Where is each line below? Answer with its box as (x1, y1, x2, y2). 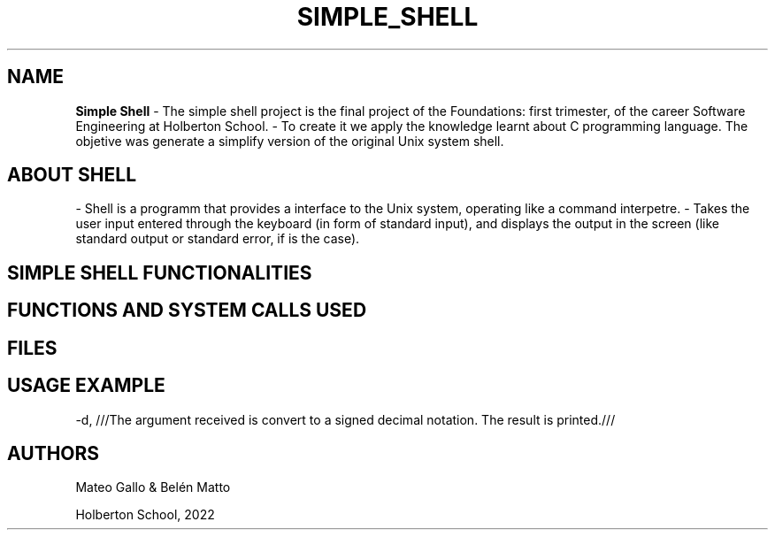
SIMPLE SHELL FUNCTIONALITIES (7, 261, 312, 284)
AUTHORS (7, 441, 100, 464)
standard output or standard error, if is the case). (75, 231, 360, 247)
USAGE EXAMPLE (7, 374, 165, 397)
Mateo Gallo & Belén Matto (75, 479, 231, 495)
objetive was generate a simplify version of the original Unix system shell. (75, 133, 504, 149)
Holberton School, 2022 (75, 507, 215, 523)
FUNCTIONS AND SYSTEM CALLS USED (7, 299, 367, 322)
